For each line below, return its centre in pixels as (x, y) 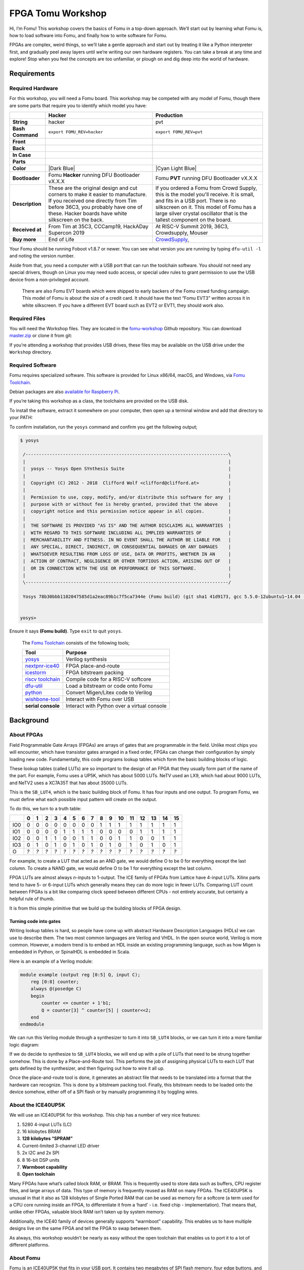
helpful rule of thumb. (32, 899)
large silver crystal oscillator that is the (201, 213)
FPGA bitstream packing (95, 673)
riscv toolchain (43, 679)
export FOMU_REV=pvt (179, 132)
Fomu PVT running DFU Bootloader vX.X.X (206, 178)
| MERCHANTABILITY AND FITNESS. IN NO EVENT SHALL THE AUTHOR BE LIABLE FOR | (127, 540)
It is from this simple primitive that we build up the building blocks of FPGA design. (96, 908)
